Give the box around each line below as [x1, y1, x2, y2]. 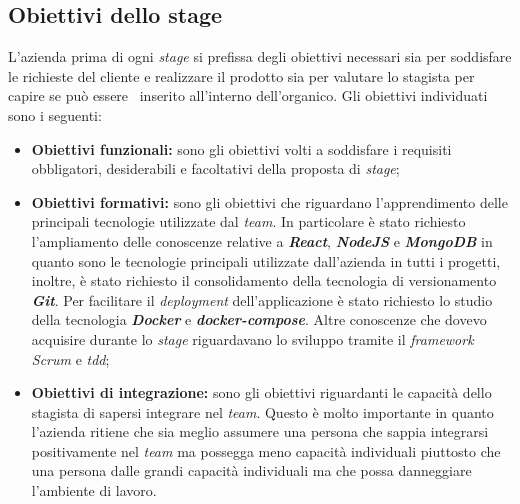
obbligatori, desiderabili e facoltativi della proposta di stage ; [31, 158, 400, 179]
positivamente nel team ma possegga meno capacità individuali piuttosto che [31, 440, 501, 461]
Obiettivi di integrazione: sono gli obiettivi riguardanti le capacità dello [31, 382, 492, 403]
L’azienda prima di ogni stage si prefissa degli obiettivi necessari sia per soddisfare [8, 46, 512, 67]
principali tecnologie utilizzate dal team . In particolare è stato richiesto [31, 211, 466, 232]
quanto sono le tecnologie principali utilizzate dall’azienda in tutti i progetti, [31, 250, 501, 271]
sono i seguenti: [8, 104, 102, 125]
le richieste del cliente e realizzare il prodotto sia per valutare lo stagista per [8, 65, 475, 86]
